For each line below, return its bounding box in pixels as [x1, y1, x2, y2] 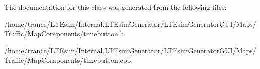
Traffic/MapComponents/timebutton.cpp [4, 55, 131, 65]
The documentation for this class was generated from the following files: [4, 2, 227, 12]
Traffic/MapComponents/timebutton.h [4, 28, 124, 39]
